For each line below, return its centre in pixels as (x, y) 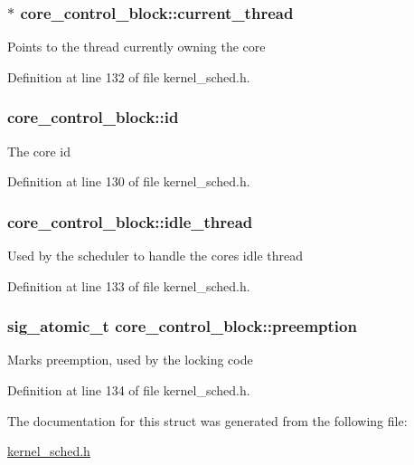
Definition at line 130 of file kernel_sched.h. (129, 181)
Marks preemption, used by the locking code (130, 360)
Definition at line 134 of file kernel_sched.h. (129, 390)
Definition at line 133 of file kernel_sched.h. (129, 285)
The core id (39, 151)
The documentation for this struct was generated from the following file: (207, 420)
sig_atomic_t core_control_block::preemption (182, 326)
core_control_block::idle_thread (130, 221)
